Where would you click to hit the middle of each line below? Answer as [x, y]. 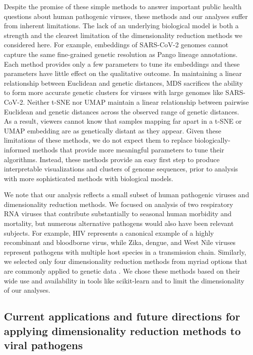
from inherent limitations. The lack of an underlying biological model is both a [121, 26]
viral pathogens [44, 345]
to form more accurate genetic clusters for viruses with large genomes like [114, 92]
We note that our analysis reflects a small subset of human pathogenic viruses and [126, 195]
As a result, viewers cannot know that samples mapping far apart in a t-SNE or [123, 121]
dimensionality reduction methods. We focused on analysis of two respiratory [119, 204]
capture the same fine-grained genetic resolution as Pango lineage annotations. [121, 54]
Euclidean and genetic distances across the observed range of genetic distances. [122, 111]
